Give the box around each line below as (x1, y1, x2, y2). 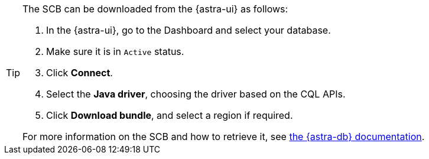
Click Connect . (46, 67, 113, 79)
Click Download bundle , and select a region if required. (46, 109, 293, 121)
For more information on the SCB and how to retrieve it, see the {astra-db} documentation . (22, 131, 425, 142)
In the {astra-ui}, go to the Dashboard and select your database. (46, 24, 331, 36)
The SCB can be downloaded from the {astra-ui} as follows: (22, 3, 288, 15)
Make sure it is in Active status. (46, 46, 184, 57)
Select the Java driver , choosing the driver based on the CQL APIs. (46, 88, 346, 100)
